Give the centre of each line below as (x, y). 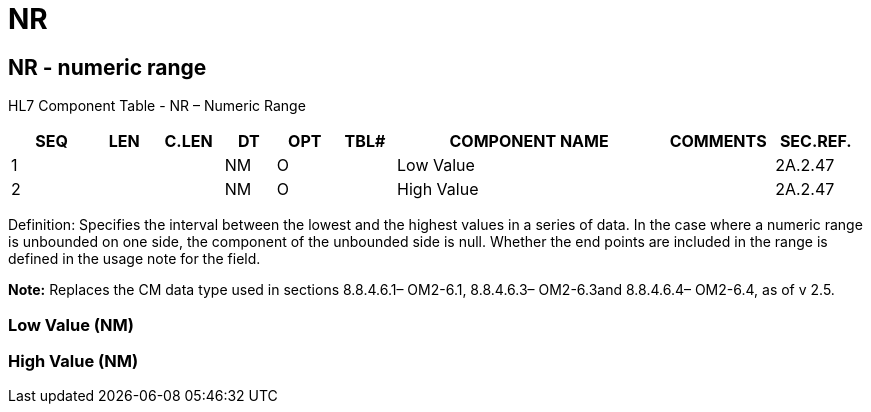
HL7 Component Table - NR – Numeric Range (157, 106)
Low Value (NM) (71, 324)
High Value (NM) (73, 360)
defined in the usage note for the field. (134, 259)
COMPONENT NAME (529, 141)
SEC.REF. (815, 141)
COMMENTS (718, 141)
